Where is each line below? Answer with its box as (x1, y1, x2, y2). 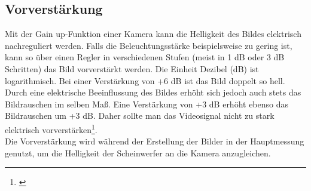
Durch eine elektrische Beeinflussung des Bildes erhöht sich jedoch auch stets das (5, 86, 301, 98)
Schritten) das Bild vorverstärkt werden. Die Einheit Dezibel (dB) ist (5, 62, 259, 75)
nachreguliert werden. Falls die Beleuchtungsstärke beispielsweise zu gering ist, (5, 39, 292, 51)
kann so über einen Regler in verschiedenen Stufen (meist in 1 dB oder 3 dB (5, 51, 285, 63)
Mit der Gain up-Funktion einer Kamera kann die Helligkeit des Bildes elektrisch (5, 27, 301, 40)
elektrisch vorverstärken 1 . (5, 121, 97, 135)
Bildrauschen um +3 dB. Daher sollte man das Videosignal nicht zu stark (5, 109, 275, 122)
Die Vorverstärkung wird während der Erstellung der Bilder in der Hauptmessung (5, 135, 304, 147)
